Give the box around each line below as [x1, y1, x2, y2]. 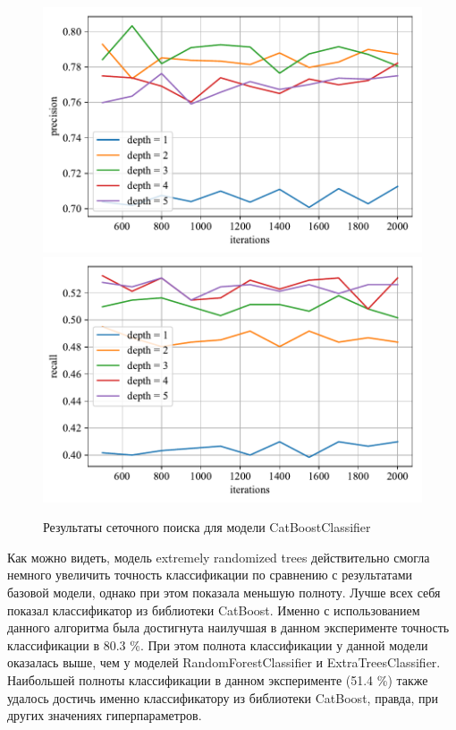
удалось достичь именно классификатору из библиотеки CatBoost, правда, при [7, 688, 438, 707]
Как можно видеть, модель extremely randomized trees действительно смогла [7, 547, 430, 566]
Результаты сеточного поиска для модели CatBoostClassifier [43, 518, 371, 537]
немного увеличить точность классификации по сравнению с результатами [7, 565, 413, 584]
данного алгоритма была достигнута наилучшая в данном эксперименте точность [7, 618, 450, 637]
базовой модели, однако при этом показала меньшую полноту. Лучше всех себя [7, 582, 441, 601]
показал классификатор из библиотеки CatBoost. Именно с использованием [7, 600, 420, 619]
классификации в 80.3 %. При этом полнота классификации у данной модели [7, 635, 428, 654]
